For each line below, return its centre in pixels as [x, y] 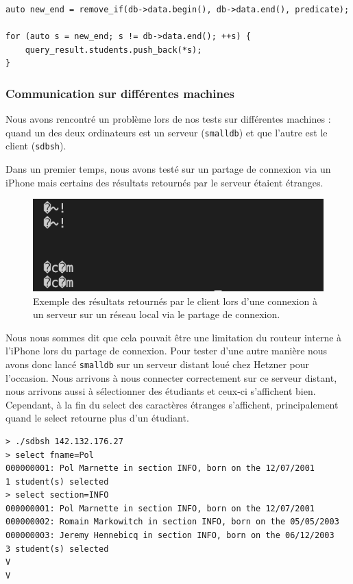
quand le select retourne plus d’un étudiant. [97, 418]
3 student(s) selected [57, 549]
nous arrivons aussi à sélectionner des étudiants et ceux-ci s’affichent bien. [161, 391]
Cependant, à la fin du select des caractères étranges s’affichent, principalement [172, 404]
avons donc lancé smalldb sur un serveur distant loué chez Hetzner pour [158, 364]
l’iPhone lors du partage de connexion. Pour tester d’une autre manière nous [167, 351]
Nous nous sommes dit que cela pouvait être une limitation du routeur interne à [174, 337]
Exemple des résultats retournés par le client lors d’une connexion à [175, 301]
